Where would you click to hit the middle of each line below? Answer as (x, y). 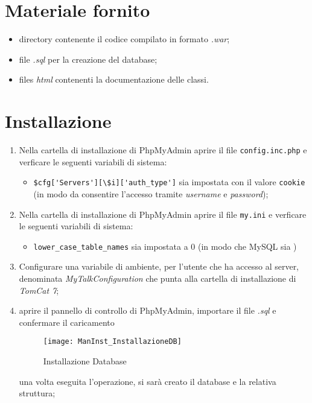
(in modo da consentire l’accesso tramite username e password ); (151, 193)
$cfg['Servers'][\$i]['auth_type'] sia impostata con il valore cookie (169, 182)
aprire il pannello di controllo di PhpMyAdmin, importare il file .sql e (148, 310)
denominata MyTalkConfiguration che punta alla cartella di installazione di (158, 278)
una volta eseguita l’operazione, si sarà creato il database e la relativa (148, 381)
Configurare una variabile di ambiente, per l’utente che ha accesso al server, (159, 266)
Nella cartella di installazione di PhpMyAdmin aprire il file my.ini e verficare (163, 214)
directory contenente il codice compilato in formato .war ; (124, 39)
